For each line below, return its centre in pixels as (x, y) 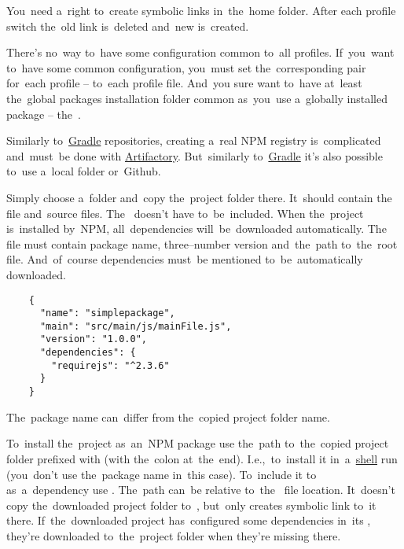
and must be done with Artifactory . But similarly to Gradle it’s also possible (195, 155)
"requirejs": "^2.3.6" (110, 365)
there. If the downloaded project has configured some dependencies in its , (189, 520)
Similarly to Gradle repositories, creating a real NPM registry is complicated (194, 140)
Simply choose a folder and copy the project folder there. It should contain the (199, 197)
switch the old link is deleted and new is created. (128, 26)
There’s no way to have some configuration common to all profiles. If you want (200, 52)
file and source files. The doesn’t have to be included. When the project (185, 213)
